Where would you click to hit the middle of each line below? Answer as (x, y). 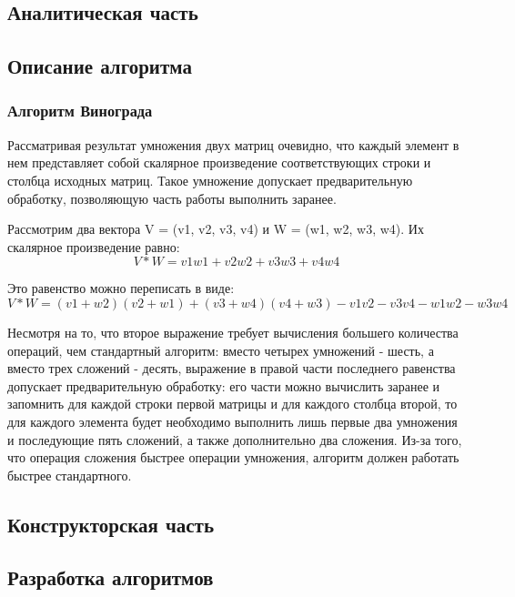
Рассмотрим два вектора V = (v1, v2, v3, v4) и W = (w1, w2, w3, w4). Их (216, 229)
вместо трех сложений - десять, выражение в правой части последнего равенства (232, 368)
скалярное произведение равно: (94, 246)
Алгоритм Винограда (80, 111)
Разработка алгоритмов (111, 577)
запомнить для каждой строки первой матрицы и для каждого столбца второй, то (232, 404)
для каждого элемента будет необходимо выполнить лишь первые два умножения (232, 421)
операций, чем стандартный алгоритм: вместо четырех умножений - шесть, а (221, 350)
